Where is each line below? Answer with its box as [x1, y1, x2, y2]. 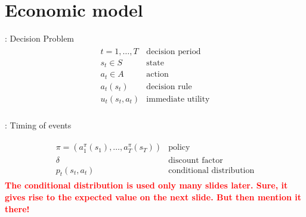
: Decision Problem [5, 32, 75, 45]
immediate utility [146, 95, 210, 103]
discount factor [168, 156, 223, 165]
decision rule [146, 82, 192, 91]
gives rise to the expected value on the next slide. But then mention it [5, 190, 301, 203]
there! [5, 202, 30, 215]
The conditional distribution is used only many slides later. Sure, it [5, 179, 288, 191]
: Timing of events [5, 118, 72, 131]
